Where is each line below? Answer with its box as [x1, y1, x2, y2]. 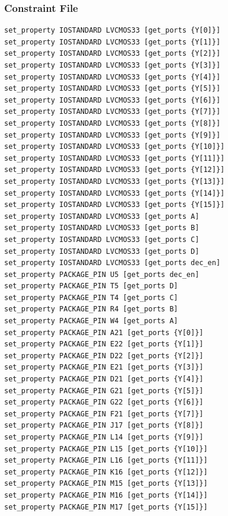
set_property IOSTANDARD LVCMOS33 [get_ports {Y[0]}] [4, 26, 221, 35]
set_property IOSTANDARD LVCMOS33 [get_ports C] [4, 235, 200, 244]
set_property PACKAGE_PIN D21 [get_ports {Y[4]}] [4, 375, 204, 384]
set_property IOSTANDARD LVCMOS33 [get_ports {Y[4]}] [4, 72, 221, 81]
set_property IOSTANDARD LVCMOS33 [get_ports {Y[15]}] [4, 200, 225, 209]
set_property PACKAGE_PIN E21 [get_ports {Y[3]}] [4, 363, 204, 372]
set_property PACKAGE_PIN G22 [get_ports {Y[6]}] [4, 398, 204, 407]
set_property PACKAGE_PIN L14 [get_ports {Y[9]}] [4, 433, 204, 441]
